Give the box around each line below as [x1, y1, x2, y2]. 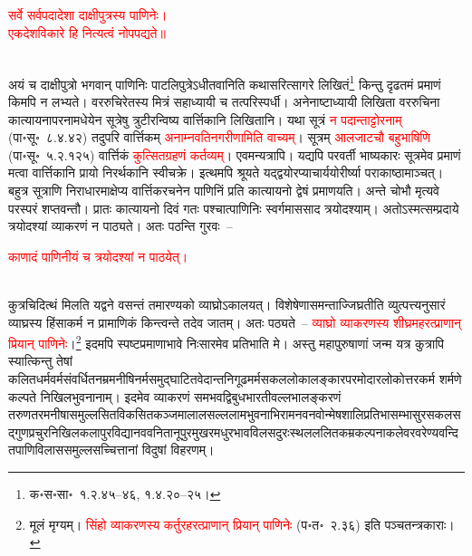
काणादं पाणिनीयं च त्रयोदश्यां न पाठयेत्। [8, 246, 188, 265]
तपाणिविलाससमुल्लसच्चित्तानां [8, 440, 139, 459]
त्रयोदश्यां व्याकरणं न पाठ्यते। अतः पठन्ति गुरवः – [8, 216, 233, 235]
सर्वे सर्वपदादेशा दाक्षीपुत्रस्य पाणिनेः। [8, 5, 168, 24]
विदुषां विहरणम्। [141, 440, 215, 459]
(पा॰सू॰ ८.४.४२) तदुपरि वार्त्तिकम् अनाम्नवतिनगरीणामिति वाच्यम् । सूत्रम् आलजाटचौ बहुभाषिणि [8, 128, 431, 147]
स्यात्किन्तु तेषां [8, 351, 72, 370]
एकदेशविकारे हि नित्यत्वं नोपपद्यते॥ [8, 23, 166, 42]
